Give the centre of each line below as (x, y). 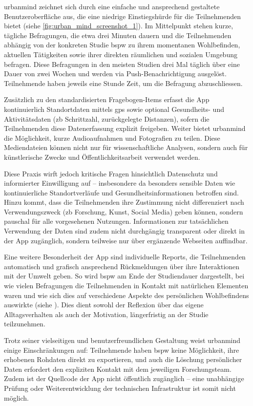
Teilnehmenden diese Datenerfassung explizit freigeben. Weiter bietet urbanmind (125, 128)
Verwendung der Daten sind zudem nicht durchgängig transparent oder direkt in (125, 231)
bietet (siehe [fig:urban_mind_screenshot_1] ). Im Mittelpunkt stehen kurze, (119, 26)
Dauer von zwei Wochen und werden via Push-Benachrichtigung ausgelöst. (115, 74)
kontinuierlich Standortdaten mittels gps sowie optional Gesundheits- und (114, 109)
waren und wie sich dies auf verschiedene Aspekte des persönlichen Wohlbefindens (126, 295)
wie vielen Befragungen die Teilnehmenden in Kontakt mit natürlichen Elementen (126, 286)
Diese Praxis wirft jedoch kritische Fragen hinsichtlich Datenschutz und (111, 173)
